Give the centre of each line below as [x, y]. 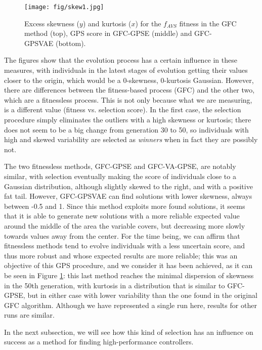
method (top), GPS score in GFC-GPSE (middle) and [108, 33]
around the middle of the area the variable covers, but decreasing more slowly [125, 225]
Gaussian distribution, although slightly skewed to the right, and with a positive [128, 186]
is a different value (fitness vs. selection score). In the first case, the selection [123, 110]
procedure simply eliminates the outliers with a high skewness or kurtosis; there [128, 119]
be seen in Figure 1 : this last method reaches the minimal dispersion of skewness [129, 275]
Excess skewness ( [52, 23]
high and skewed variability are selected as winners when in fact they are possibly [131, 139]
